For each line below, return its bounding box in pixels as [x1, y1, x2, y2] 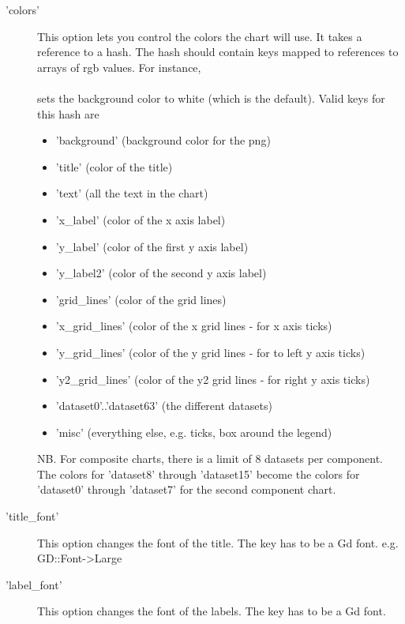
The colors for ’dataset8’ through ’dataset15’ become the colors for [37, 465, 360, 482]
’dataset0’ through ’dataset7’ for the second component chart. [37, 481, 336, 498]
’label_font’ [6, 576, 62, 592]
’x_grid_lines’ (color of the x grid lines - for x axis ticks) [55, 318, 332, 334]
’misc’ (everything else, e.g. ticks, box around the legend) [55, 423, 332, 440]
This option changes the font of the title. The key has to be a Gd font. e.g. [37, 534, 399, 551]
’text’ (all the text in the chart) [55, 185, 208, 201]
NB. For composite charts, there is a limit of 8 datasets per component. [37, 450, 384, 467]
